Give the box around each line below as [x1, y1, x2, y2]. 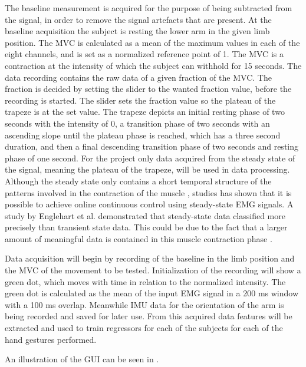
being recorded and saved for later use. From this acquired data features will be [5, 310, 292, 322]
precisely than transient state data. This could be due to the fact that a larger [5, 221, 288, 233]
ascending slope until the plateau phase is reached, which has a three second [5, 128, 281, 141]
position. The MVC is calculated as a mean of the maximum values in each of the [5, 36, 300, 48]
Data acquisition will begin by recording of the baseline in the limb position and [5, 252, 295, 264]
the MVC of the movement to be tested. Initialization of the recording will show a [5, 264, 301, 276]
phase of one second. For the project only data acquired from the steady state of [5, 151, 295, 164]
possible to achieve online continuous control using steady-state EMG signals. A [5, 198, 294, 210]
